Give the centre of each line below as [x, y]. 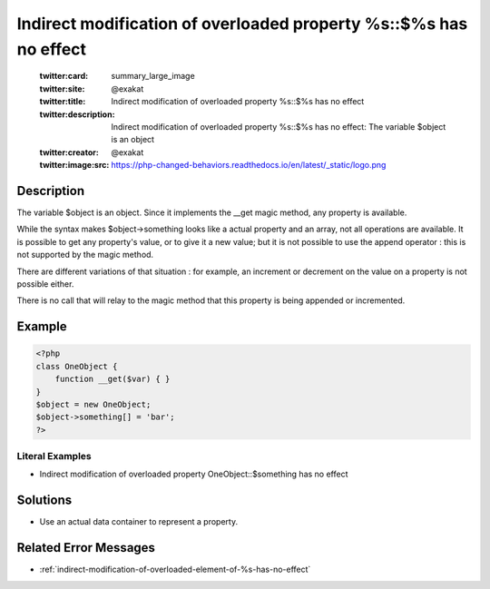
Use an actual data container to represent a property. [139, 522]
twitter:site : [62, 88]
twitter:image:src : [74, 165]
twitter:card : [64, 76]
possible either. [45, 284]
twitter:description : [77, 114]
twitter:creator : [69, 152]
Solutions [44, 501]
